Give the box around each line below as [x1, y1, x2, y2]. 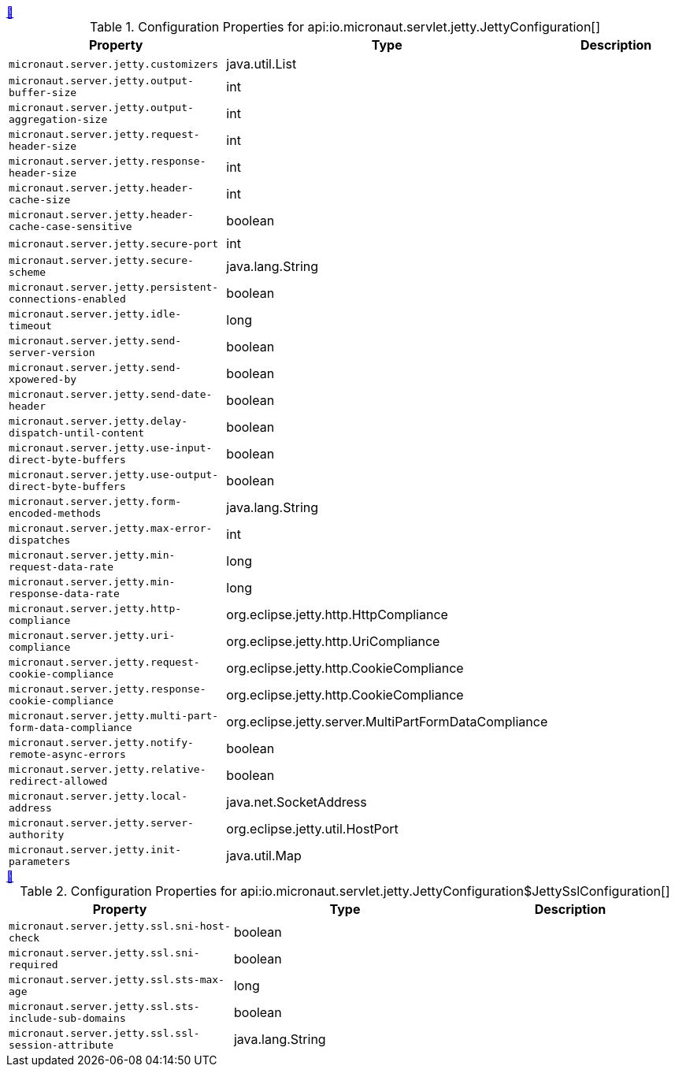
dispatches [9, 534, 71, 546]
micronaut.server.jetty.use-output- [9, 469, 219, 481]
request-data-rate [9, 561, 114, 573]
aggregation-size [9, 113, 108, 125]
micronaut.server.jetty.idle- [9, 308, 182, 320]
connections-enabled [9, 293, 126, 305]
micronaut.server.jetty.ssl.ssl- [9, 1027, 200, 1039]
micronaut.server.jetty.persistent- [9, 281, 219, 293]
